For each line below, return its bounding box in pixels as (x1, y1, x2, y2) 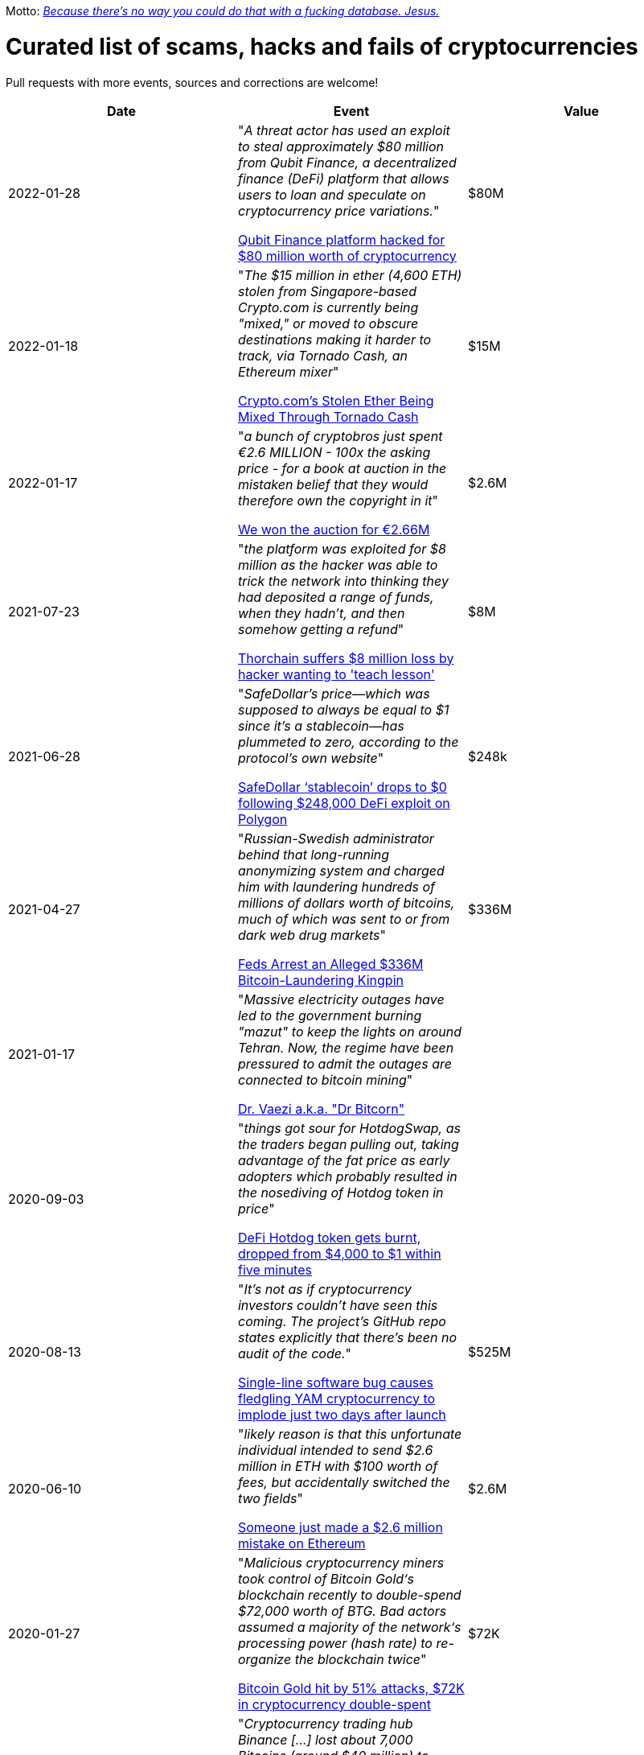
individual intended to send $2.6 (237, 1441, 433, 1458)
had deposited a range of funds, (237, 588, 434, 605)
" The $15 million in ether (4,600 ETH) (237, 266, 462, 283)
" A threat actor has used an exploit (237, 122, 450, 138)
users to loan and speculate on (237, 186, 426, 203)
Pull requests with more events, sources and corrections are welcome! (6, 75, 379, 89)
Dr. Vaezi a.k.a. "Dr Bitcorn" (237, 1100, 405, 1117)
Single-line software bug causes (237, 1374, 434, 1390)
